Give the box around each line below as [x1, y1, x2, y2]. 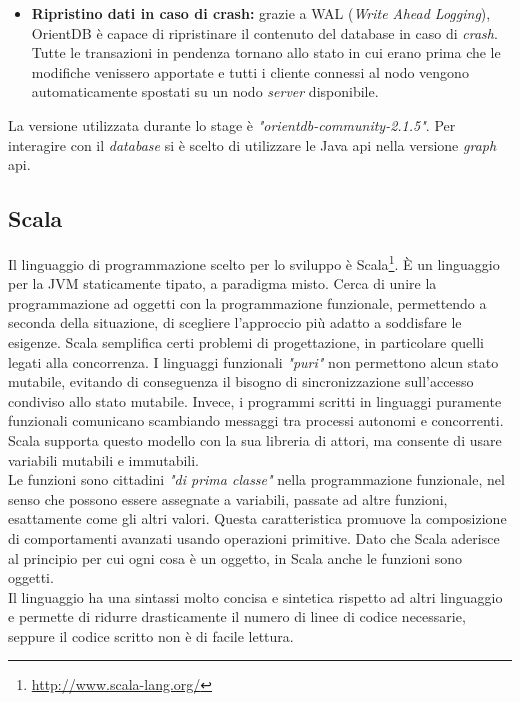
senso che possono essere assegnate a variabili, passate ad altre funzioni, [8, 488, 448, 509]
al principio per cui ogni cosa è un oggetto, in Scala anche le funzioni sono [8, 547, 463, 568]
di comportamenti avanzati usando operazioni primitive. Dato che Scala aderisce [8, 527, 500, 548]
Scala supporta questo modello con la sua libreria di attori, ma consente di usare [8, 429, 502, 450]
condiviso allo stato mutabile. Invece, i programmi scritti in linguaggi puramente [8, 390, 502, 411]
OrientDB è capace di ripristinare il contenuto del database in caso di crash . [31, 22, 498, 43]
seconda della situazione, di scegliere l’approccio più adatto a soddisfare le [8, 312, 462, 333]
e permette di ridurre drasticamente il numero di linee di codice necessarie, [8, 606, 466, 627]
